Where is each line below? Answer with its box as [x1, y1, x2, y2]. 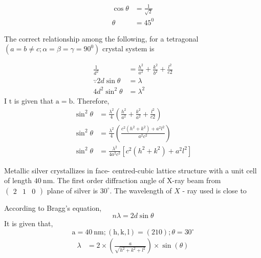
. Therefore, [73, 95, 110, 106]
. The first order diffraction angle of [53, 175, 165, 186]
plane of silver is [47, 185, 98, 195]
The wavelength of [114, 185, 172, 195]
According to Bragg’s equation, [4, 202, 102, 213]
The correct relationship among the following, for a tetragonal [4, 33, 199, 44]
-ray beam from [172, 175, 221, 186]
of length [4, 175, 32, 186]
